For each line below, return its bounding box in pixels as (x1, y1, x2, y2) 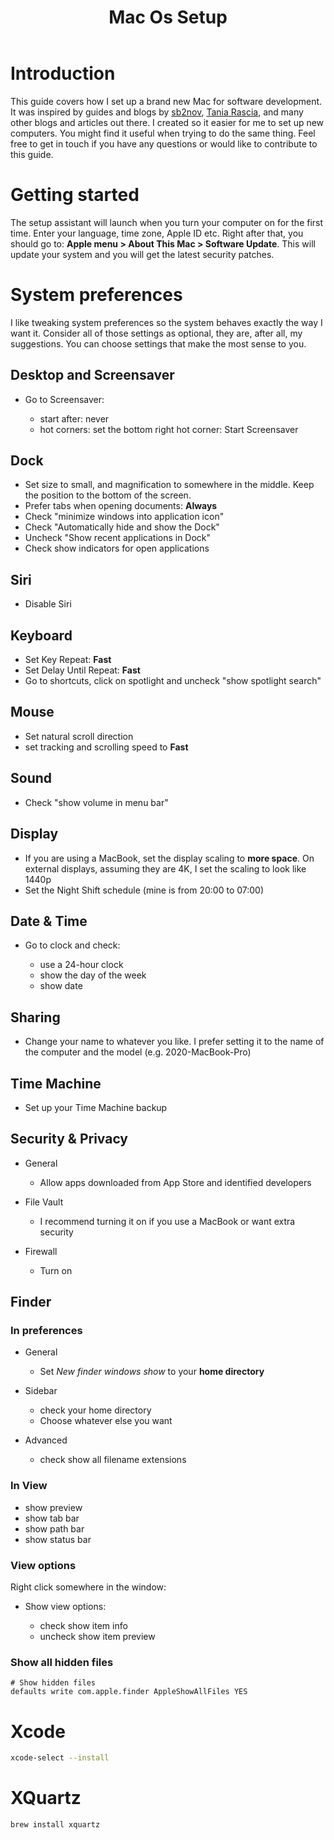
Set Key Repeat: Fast (24, 654, 112, 666)
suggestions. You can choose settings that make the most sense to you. (10, 337, 307, 350)
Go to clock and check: (24, 939, 121, 951)
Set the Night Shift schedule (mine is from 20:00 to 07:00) (24, 884, 265, 896)
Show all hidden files (10, 1655, 114, 1669)
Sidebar (24, 1385, 58, 1397)
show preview (24, 1501, 83, 1513)
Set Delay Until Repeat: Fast (24, 664, 141, 676)
